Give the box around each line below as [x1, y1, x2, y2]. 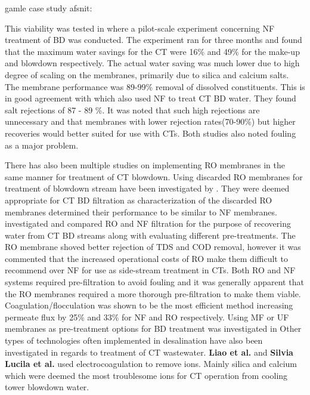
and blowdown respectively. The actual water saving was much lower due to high [5, 57, 300, 69]
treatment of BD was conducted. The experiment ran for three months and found [5, 33, 302, 46]
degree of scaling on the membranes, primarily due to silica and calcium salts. [5, 68, 289, 81]
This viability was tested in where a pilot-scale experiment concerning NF [5, 21, 275, 34]
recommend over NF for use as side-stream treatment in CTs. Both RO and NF [5, 264, 296, 276]
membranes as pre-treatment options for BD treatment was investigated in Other [5, 322, 302, 335]
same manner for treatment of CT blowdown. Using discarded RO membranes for [5, 170, 303, 183]
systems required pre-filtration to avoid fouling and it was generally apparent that [5, 276, 304, 288]
